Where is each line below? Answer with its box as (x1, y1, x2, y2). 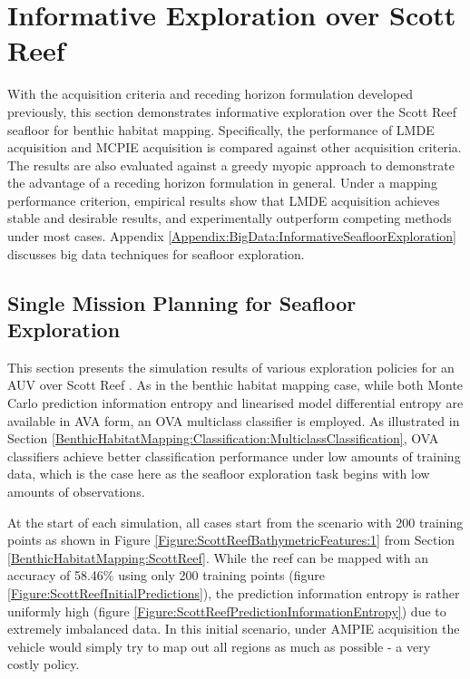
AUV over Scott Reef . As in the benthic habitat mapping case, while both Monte (7, 375, 464, 394)
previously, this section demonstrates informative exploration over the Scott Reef (7, 102, 457, 121)
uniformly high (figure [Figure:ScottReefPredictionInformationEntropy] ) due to (7, 601, 446, 620)
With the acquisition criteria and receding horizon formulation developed (7, 84, 414, 103)
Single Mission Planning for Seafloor (7, 288, 357, 316)
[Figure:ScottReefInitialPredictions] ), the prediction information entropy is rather (7, 583, 460, 602)
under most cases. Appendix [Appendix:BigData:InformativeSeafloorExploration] (7, 227, 456, 246)
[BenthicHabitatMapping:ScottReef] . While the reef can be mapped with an (7, 548, 429, 567)
